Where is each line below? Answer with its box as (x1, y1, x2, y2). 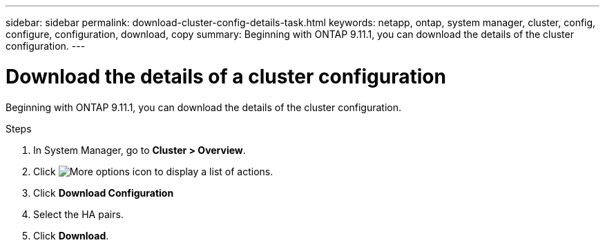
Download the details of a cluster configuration (6, 64, 446, 88)
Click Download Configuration (33, 186, 174, 199)
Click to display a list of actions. (33, 165, 273, 177)
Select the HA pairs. (33, 208, 124, 220)
